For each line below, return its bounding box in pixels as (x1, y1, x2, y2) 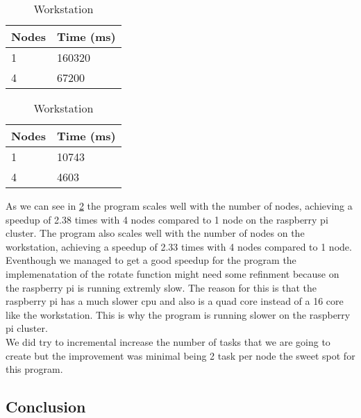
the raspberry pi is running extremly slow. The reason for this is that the (6, 280, 317, 294)
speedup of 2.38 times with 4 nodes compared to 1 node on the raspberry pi (6, 212, 328, 226)
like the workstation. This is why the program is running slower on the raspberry (6, 307, 351, 321)
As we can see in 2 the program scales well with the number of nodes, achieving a (6, 199, 353, 212)
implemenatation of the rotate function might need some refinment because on (6, 266, 339, 281)
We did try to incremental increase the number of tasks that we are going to (6, 334, 330, 349)
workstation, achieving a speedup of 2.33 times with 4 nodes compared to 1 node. (6, 239, 352, 253)
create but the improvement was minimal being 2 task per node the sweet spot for (6, 348, 355, 362)
